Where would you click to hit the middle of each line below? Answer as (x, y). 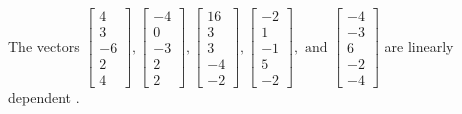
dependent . (44, 97)
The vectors (44, 45)
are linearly (419, 45)
